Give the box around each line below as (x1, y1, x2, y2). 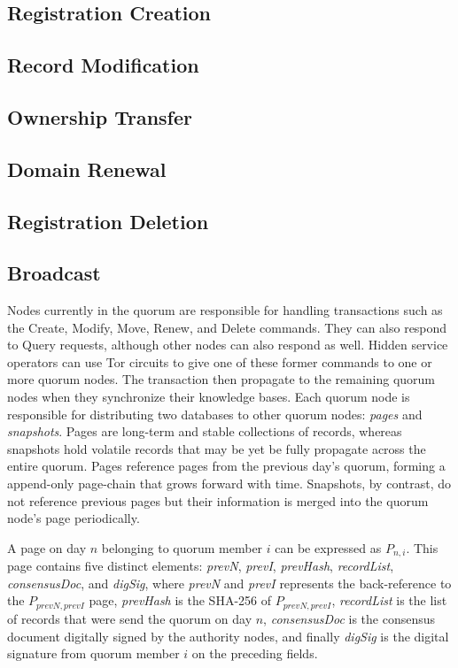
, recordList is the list (331, 591, 447, 610)
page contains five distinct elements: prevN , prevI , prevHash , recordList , (7, 557, 394, 575)
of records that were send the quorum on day (7, 609, 252, 627)
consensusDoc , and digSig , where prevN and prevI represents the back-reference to (7, 573, 452, 592)
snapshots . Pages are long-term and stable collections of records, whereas (7, 422, 402, 441)
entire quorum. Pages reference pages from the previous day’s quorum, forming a (7, 457, 446, 475)
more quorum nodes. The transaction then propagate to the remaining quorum (7, 370, 436, 388)
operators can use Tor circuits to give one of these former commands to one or (7, 352, 432, 371)
